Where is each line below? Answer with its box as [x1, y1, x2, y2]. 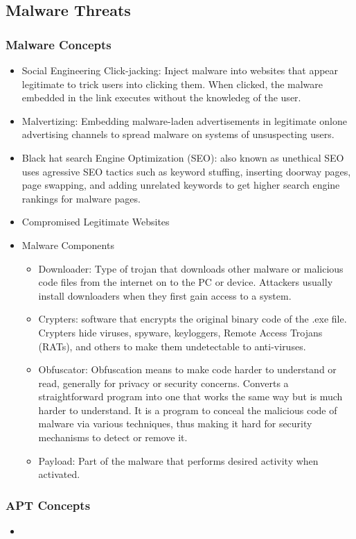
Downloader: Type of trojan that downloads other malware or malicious [38, 261, 344, 275]
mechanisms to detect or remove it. [38, 430, 188, 445]
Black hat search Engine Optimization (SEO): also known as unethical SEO [21, 150, 344, 164]
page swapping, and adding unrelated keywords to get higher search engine [21, 178, 340, 192]
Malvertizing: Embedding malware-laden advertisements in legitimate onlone [21, 113, 347, 128]
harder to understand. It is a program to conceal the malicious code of [38, 402, 337, 417]
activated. [38, 467, 80, 481]
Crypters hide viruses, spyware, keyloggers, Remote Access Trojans [38, 325, 323, 339]
